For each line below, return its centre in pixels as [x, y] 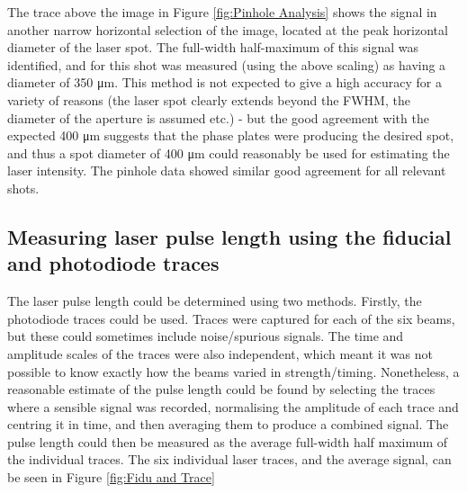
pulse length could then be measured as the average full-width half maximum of [228, 441]
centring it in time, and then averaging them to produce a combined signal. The [228, 424]
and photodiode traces [113, 263]
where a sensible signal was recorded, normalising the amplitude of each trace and [233, 406]
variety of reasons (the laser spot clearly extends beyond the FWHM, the [209, 99]
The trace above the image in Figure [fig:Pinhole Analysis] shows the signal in [222, 12]
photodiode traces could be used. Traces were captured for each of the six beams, [231, 318]
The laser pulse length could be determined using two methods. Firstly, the [215, 301]
